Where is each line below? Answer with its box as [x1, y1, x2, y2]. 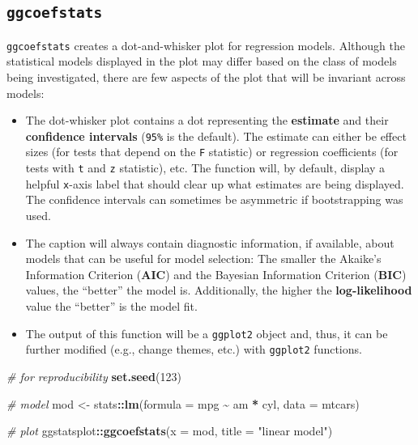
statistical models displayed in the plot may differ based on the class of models [6, 53, 397, 70]
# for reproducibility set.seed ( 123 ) [6, 367, 181, 384]
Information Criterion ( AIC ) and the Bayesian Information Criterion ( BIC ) [25, 265, 407, 282]
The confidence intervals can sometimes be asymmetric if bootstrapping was [25, 191, 403, 208]
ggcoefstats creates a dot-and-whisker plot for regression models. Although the [6, 36, 405, 53]
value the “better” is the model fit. [25, 298, 198, 314]
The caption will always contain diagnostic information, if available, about [25, 234, 395, 251]
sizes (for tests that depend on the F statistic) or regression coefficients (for [25, 143, 399, 160]
